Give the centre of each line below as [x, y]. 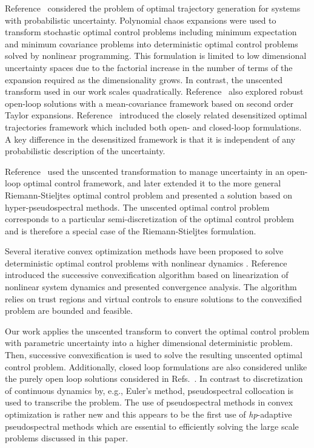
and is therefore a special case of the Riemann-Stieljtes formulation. [131, 230]
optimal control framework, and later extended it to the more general [152, 183]
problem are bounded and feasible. [69, 311]
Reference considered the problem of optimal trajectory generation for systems [153, 8]
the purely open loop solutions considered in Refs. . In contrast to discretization [154, 378]
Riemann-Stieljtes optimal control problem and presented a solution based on [149, 195]
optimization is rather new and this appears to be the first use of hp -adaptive [149, 414]
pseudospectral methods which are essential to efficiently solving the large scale [152, 426]
